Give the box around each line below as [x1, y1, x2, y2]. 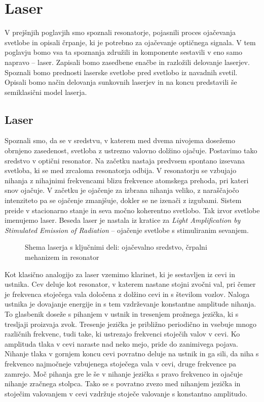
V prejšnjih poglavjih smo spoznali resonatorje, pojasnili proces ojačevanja [5, 27, 236, 38]
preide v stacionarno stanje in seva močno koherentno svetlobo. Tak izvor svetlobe [5, 205, 260, 215]
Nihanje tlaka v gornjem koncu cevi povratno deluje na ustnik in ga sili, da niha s [5, 348, 259, 359]
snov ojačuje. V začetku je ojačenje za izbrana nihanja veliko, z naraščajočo [5, 185, 239, 195]
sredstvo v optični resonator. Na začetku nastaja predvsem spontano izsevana [5, 155, 245, 165]
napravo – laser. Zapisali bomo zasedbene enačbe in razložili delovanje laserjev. [5, 56, 250, 67]
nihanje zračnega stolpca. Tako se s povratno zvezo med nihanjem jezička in [5, 378, 241, 389]
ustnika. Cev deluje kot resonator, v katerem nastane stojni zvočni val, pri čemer [5, 279, 256, 289]
